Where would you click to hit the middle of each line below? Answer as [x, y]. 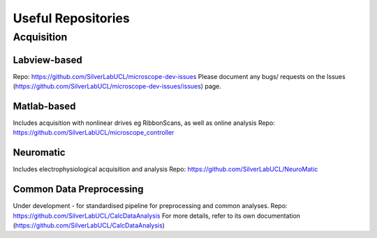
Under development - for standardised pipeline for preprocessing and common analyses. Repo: [150, 206]
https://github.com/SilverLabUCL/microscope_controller [94, 133]
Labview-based [48, 60]
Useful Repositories [72, 18]
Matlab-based [44, 106]
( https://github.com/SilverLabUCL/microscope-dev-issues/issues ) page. [117, 87]
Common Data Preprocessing [78, 189]
